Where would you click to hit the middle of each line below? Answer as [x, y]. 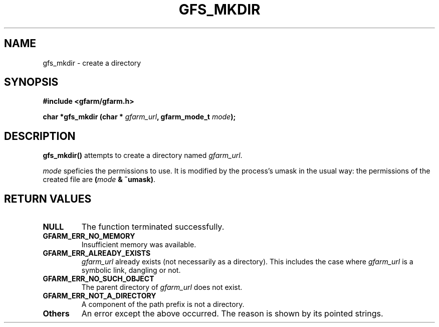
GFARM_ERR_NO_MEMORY [89, 236]
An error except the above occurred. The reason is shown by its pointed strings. [232, 314]
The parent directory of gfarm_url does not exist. [162, 287]
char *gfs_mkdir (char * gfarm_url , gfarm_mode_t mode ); [139, 117]
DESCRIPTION [40, 136]
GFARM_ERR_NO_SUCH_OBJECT [98, 279]
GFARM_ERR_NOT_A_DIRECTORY [99, 296]
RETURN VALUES [48, 199]
